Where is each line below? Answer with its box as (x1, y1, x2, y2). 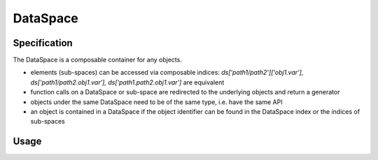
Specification (13, 37, 73, 49)
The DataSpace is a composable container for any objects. (13, 56, 182, 64)
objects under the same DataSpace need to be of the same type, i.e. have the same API (30, 98, 283, 106)
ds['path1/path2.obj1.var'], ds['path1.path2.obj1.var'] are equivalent (30, 78, 225, 87)
